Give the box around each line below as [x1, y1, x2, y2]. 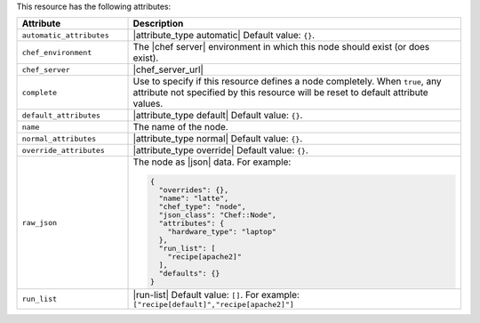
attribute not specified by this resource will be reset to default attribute [132, 86, 428, 99]
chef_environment [21, 47, 92, 57]
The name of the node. [132, 121, 228, 133]
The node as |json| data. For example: [132, 156, 292, 168]
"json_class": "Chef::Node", [158, 210, 277, 220]
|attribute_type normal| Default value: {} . [132, 133, 303, 145]
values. [132, 98, 164, 110]
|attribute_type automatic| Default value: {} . [132, 29, 316, 42]
